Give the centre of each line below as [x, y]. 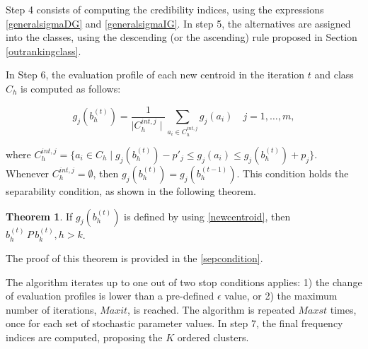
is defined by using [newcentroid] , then [207, 216]
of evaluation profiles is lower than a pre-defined [110, 296]
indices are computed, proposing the [84, 337]
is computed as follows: [71, 88]
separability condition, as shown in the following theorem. [131, 190]
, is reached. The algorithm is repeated [211, 309]
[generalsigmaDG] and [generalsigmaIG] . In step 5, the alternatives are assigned [178, 23]
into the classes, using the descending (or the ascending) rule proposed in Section [182, 37]
